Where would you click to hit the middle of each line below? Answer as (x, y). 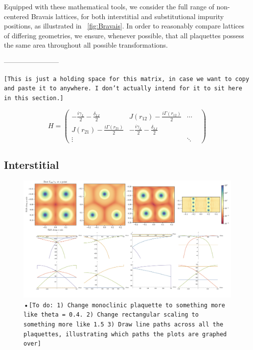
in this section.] (34, 98)
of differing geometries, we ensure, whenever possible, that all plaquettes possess (124, 35)
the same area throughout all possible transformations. (86, 45)
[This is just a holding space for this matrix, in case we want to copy (127, 79)
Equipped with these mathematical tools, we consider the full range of (109, 6)
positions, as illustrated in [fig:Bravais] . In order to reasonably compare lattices (124, 26)
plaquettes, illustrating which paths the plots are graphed (125, 334)
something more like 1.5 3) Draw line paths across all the (124, 325)
